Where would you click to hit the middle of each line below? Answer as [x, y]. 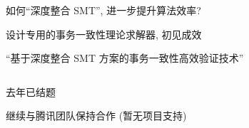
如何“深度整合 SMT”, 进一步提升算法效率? [103, 10]
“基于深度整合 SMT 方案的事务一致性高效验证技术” [125, 58]
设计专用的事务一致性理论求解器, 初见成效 [104, 34]
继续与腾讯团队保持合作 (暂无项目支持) [96, 116]
